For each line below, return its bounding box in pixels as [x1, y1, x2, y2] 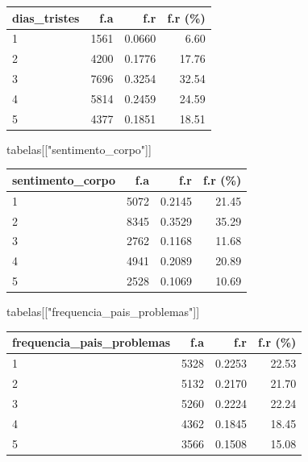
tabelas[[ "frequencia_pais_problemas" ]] [6, 303, 200, 320]
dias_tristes [12, 9, 80, 26]
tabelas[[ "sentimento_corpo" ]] [6, 140, 152, 157]
